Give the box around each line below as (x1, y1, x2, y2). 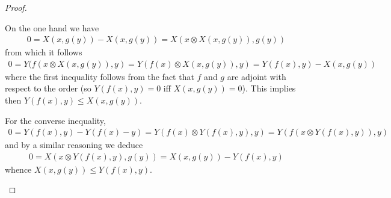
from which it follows (5, 46, 82, 58)
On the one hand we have (5, 21, 99, 34)
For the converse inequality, (5, 114, 106, 126)
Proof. (5, 1, 27, 13)
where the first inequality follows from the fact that (5, 70, 194, 82)
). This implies (242, 82, 296, 94)
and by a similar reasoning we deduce (5, 138, 143, 151)
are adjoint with (227, 70, 286, 82)
